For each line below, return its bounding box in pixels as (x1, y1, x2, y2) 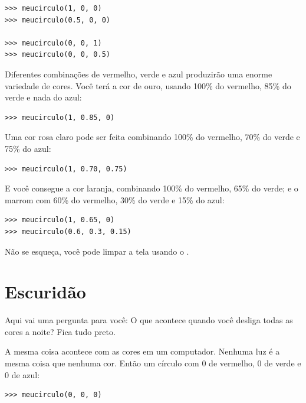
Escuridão (5, 279, 86, 304)
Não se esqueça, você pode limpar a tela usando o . (5, 245, 189, 257)
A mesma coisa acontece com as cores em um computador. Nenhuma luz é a (5, 345, 280, 357)
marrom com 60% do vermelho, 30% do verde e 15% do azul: (5, 193, 225, 206)
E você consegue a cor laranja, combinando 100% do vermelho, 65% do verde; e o (5, 182, 298, 194)
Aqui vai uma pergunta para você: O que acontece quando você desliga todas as (5, 314, 293, 326)
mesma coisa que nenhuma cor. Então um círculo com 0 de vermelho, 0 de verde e (5, 357, 301, 369)
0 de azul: (5, 368, 40, 381)
